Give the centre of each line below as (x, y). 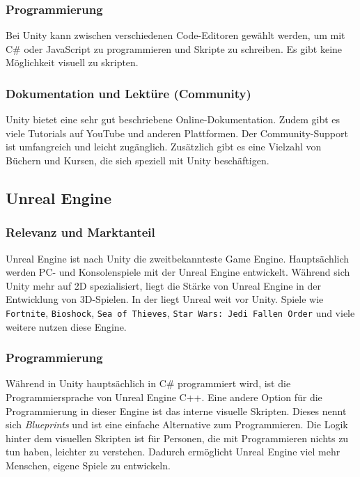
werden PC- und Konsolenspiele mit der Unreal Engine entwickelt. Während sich (178, 272)
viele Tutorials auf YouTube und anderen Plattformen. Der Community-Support (177, 133)
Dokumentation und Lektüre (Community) (128, 93)
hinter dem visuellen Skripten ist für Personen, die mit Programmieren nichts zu (177, 438)
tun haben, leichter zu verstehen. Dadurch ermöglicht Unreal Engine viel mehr (173, 452)
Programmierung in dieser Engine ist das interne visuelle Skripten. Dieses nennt (176, 410)
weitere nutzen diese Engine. (66, 326)
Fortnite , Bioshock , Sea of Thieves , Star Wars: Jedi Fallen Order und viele (180, 312)
